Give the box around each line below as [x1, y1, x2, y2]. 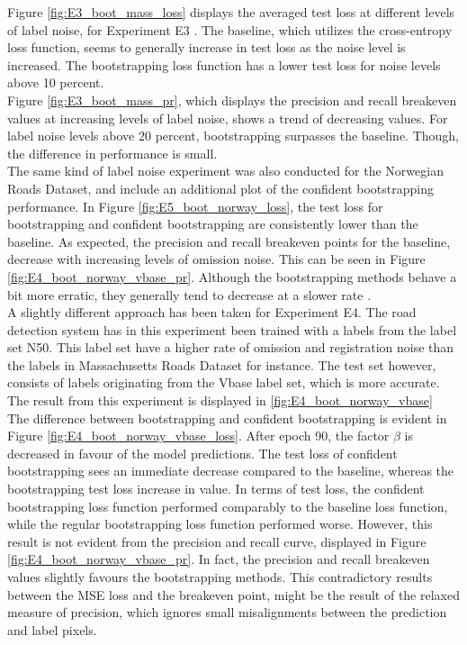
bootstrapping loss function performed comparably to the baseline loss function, [7, 496, 448, 515]
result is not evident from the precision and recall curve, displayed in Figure [7, 531, 427, 550]
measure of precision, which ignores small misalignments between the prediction [7, 603, 447, 622]
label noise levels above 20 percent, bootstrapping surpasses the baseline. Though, [7, 126, 460, 145]
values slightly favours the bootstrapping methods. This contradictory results [7, 568, 433, 586]
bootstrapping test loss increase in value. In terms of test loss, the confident [7, 479, 425, 498]
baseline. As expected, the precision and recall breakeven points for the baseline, [7, 232, 451, 250]
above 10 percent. [7, 73, 104, 92]
